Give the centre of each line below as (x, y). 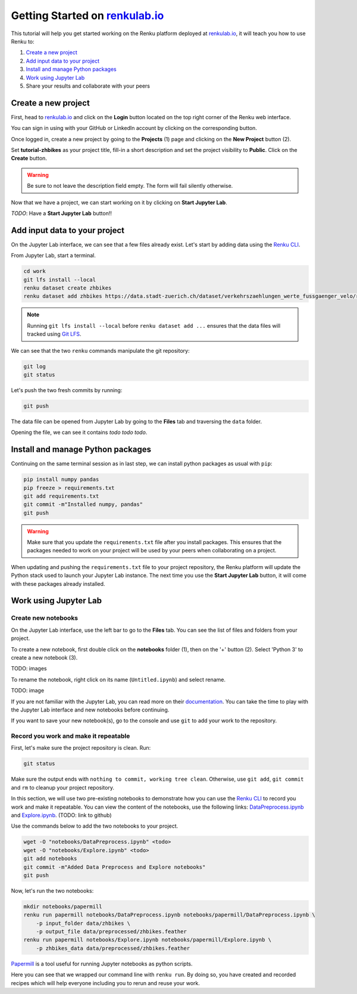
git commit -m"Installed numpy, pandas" (83, 504)
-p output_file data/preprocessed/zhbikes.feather (111, 932)
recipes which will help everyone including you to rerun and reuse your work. (106, 983)
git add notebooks (50, 859)
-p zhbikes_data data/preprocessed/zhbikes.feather (113, 948)
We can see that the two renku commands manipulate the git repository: (100, 350)
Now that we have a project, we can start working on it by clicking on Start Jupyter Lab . (119, 202)
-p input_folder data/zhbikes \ (83, 923)
